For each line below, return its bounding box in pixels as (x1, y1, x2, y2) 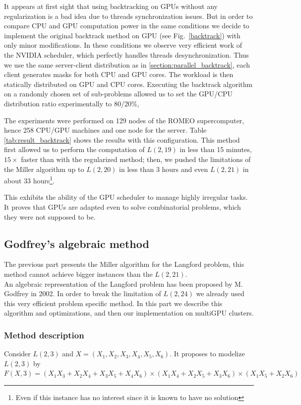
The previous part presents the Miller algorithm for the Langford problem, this (4, 259, 244, 269)
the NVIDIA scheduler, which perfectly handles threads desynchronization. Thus (4, 49, 249, 60)
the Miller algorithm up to (4, 163, 84, 174)
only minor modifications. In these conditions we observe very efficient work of (4, 40, 242, 50)
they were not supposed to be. (4, 211, 96, 222)
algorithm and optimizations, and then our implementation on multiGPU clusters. (4, 308, 254, 318)
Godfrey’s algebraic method (4, 236, 149, 251)
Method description (4, 328, 84, 341)
